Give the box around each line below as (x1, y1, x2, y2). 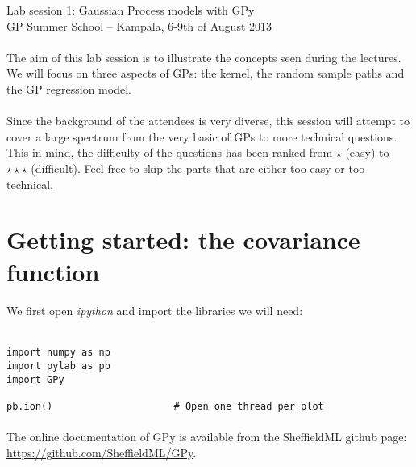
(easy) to (345, 144, 389, 161)
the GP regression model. (6, 80, 131, 97)
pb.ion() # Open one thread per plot (6, 401, 324, 413)
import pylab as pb (6, 360, 110, 372)
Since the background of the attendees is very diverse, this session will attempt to (6, 112, 410, 129)
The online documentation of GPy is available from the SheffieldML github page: (6, 428, 407, 445)
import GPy (6, 373, 64, 385)
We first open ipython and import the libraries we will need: (6, 302, 303, 319)
